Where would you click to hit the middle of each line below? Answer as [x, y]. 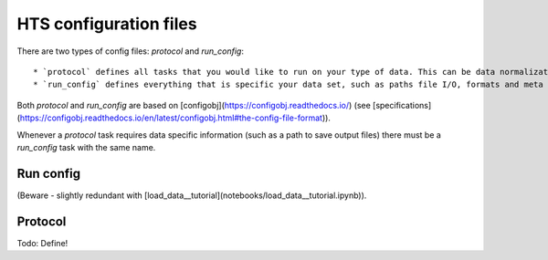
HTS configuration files [107, 24]
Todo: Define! [42, 243]
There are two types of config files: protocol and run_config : [130, 51]
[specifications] [402, 105]
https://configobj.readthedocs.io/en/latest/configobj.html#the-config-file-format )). [175, 118]
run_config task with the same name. [86, 147]
